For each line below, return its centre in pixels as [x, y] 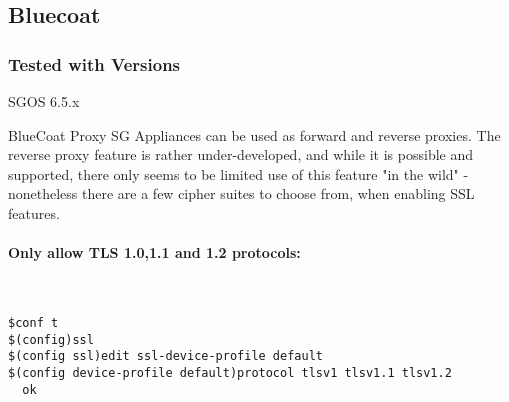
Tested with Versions [94, 63]
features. [34, 212]
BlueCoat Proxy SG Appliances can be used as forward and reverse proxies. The [254, 134]
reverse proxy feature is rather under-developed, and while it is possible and [241, 154]
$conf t [33, 322]
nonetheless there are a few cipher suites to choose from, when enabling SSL [241, 193]
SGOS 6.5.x [44, 101]
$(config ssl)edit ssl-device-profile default [165, 356]
